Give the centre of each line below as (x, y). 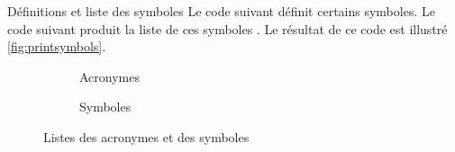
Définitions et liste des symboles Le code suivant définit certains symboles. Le (221, 11)
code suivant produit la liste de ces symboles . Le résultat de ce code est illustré (227, 28)
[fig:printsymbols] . (57, 46)
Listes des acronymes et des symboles (146, 136)
